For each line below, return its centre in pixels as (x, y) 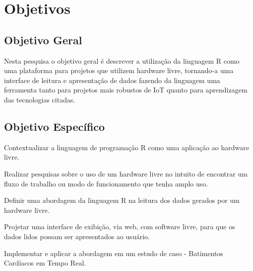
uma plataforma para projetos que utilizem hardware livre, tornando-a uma (119, 70)
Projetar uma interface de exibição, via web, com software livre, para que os (120, 226)
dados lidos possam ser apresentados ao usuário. (77, 236)
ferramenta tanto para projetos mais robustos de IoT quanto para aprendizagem (126, 90)
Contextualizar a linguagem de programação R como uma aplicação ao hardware (126, 147)
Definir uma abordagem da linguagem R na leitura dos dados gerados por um (122, 200)
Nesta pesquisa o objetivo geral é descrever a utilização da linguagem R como (122, 60)
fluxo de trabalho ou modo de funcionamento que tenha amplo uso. (106, 183)
